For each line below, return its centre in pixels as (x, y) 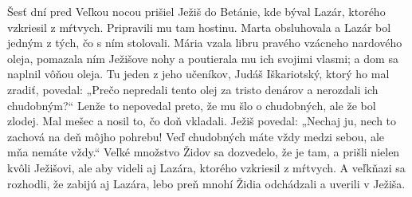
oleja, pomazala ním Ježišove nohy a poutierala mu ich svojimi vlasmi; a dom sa (203, 58)
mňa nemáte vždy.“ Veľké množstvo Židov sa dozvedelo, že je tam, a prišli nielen (204, 152)
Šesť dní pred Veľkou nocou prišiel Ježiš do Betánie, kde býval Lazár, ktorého (196, 11)
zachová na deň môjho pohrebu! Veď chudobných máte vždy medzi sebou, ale (196, 136)
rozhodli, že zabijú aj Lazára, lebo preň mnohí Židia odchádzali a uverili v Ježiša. (206, 183)
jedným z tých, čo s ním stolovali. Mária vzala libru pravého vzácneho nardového (205, 43)
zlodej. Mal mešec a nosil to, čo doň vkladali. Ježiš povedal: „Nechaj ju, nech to (202, 121)
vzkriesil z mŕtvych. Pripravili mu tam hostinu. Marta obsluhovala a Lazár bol (199, 27)
